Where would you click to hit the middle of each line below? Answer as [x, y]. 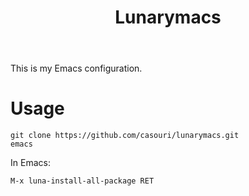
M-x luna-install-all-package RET [82, 181]
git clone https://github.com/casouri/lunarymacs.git [125, 136]
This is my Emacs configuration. [76, 68]
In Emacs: [30, 163]
